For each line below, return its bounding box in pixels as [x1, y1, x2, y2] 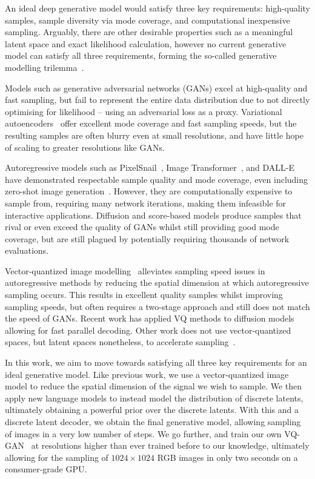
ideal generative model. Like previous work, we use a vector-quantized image [5, 368, 289, 380]
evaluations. [5, 244, 49, 257]
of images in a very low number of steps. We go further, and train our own [5, 427, 282, 440]
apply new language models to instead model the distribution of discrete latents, [5, 391, 303, 404]
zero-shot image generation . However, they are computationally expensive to [5, 185, 293, 197]
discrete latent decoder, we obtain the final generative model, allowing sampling [5, 415, 301, 428]
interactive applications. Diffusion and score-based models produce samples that [5, 208, 302, 221]
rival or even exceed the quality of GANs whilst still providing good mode [5, 220, 279, 233]
